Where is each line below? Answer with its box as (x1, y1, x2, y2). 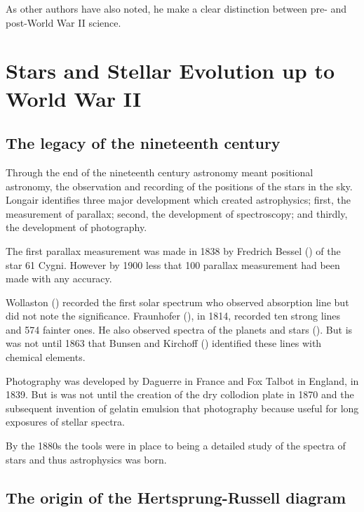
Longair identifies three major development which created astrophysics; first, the (6, 192, 351, 207)
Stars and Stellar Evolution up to (6, 56, 335, 85)
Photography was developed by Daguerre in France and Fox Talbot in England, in (6, 373, 359, 388)
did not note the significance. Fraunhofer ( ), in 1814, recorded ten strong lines (6, 308, 341, 323)
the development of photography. (6, 220, 147, 235)
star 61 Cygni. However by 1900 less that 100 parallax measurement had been (6, 257, 340, 272)
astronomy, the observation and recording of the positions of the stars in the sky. (6, 178, 353, 193)
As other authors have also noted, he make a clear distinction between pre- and (6, 1, 347, 15)
